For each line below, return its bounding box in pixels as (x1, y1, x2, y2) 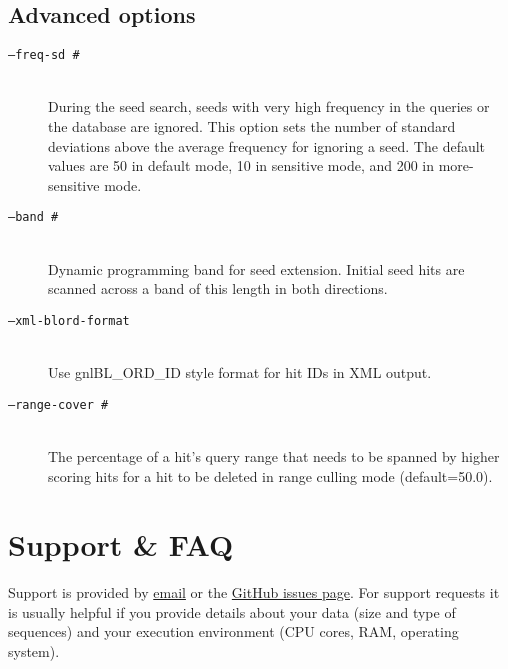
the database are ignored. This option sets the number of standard (48, 116, 456, 137)
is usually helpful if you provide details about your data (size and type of (8, 601, 456, 622)
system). (8, 641, 60, 662)
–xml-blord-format (8, 313, 130, 328)
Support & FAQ (8, 524, 234, 565)
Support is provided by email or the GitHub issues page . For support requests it (8, 582, 500, 603)
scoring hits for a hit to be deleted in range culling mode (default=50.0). (48, 465, 493, 486)
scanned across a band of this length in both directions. (48, 278, 388, 299)
